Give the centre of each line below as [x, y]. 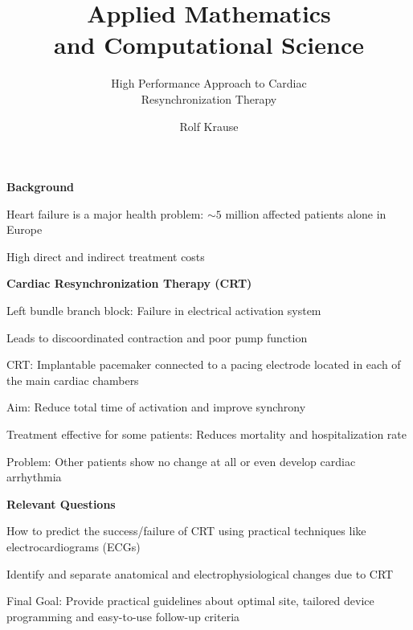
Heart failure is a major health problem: [105, 213]
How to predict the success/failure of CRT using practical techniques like [186, 531]
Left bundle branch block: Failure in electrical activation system [164, 311]
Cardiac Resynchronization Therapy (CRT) [129, 283]
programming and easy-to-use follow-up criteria [123, 616]
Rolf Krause [209, 126]
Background [41, 187]
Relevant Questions [61, 503]
